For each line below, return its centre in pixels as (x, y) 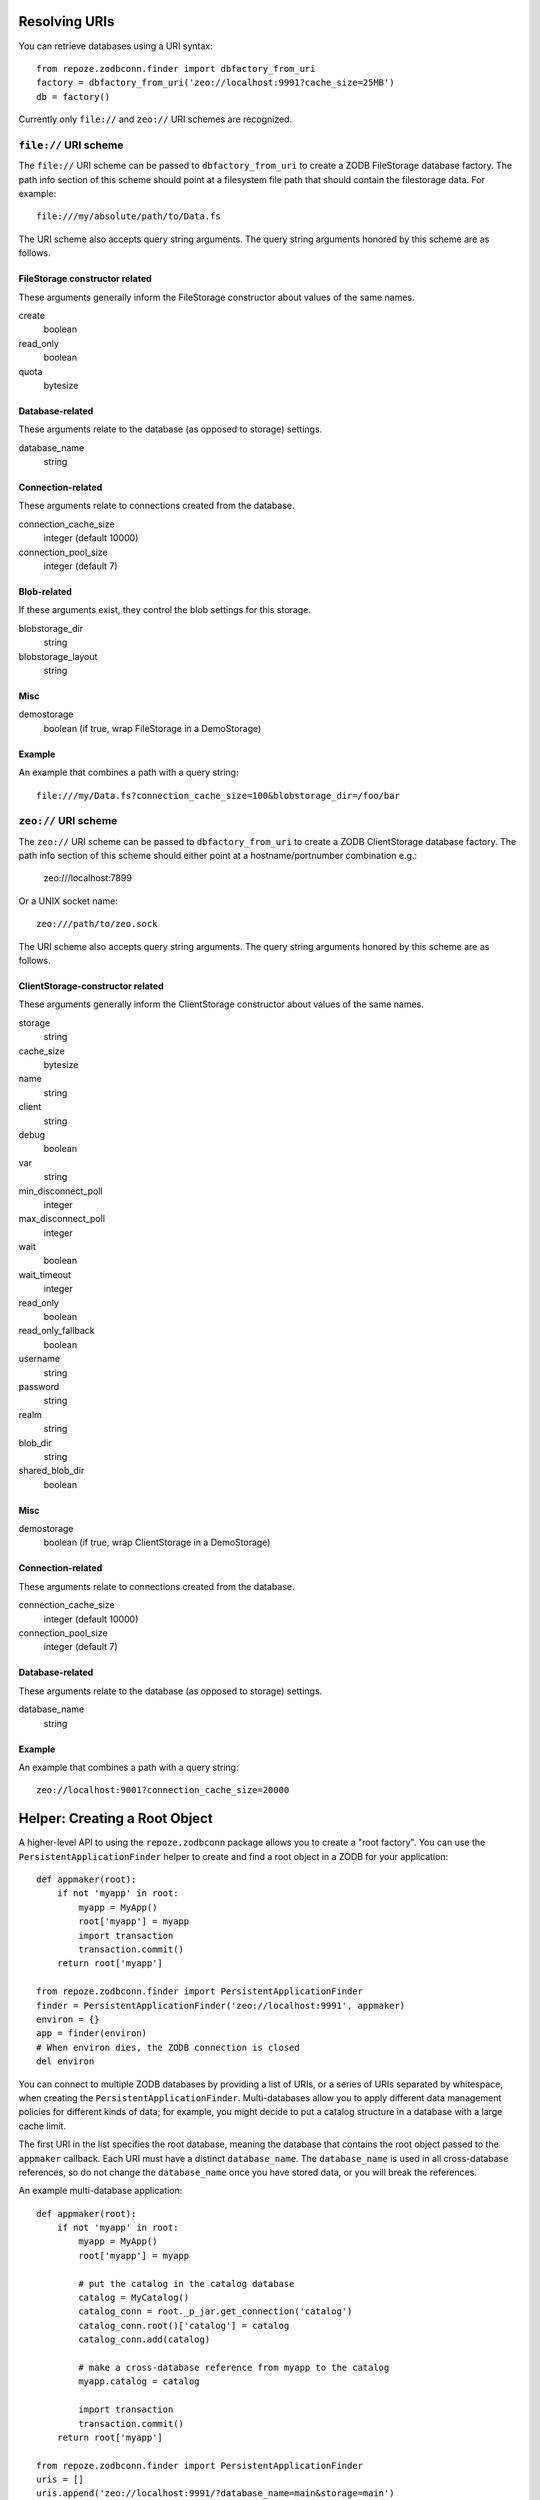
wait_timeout (45, 1274)
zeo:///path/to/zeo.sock (97, 924)
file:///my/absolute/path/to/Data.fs (129, 216)
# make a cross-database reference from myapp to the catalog (234, 2367)
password (39, 1386)
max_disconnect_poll (61, 1219)
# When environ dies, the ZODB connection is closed (168, 2047)
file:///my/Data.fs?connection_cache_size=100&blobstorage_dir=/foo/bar (218, 795)
